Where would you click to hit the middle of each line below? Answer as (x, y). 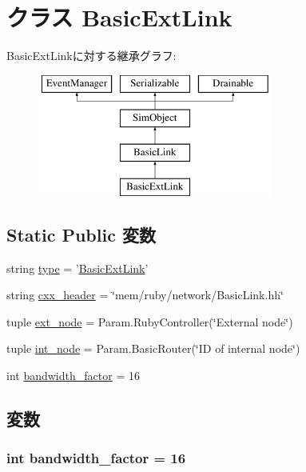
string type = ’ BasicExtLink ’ (77, 268)
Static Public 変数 (81, 234)
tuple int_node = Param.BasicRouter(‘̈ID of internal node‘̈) (153, 348)
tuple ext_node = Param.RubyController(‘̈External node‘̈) (150, 321)
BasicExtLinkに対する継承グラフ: (91, 56)
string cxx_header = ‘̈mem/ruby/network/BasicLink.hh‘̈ (145, 295)
